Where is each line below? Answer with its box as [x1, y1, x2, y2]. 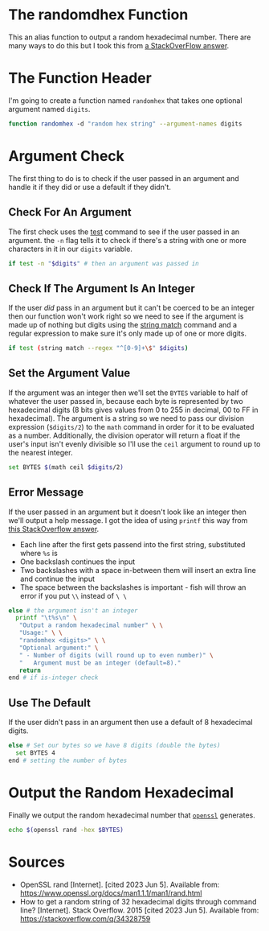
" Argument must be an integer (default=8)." [18, 658, 181, 667]
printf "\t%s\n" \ [15, 614, 78, 622]
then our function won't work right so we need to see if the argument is [8, 311, 244, 321]
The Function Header [8, 69, 153, 88]
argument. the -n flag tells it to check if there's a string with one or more [8, 235, 247, 245]
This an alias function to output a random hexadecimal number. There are [8, 32, 251, 42]
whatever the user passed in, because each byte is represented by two [8, 396, 243, 406]
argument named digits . [8, 104, 91, 113]
